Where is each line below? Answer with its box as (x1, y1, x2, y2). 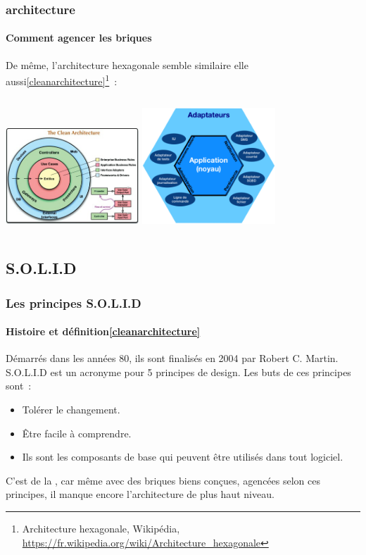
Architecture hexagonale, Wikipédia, (22, 520, 180, 535)
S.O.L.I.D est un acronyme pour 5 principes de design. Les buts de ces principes (6, 364, 351, 379)
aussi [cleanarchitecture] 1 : (6, 72, 118, 88)
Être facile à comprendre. (22, 425, 132, 440)
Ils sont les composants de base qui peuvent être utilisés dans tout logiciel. (22, 449, 343, 464)
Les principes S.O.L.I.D (6, 294, 141, 311)
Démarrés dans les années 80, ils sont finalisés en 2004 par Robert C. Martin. (6, 351, 339, 366)
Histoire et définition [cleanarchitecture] (6, 324, 201, 339)
